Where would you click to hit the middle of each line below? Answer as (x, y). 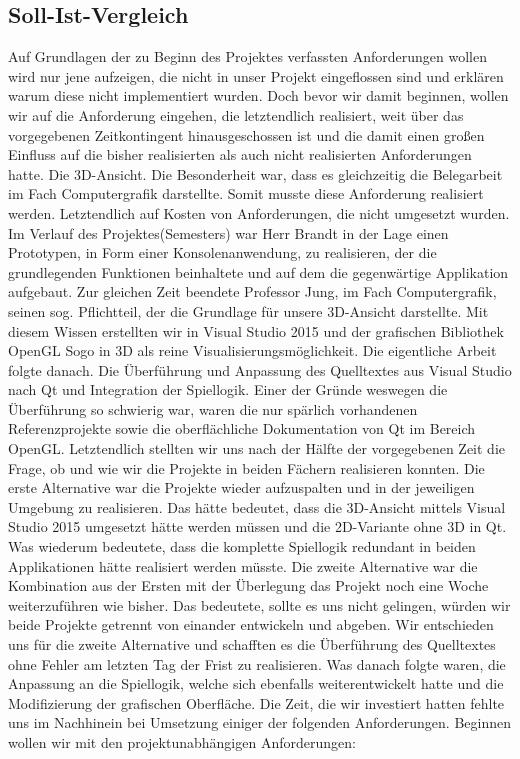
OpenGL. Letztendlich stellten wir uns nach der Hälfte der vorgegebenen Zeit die (257, 448)
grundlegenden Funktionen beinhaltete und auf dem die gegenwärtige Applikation (258, 271)
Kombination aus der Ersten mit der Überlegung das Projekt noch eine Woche (248, 585)
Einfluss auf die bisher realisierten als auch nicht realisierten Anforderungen (240, 154)
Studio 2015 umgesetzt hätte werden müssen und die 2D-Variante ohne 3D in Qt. (257, 526)
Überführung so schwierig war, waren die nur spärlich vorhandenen (213, 408)
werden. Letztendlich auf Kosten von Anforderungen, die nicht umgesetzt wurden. (259, 212)
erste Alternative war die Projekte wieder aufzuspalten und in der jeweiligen (241, 487)
